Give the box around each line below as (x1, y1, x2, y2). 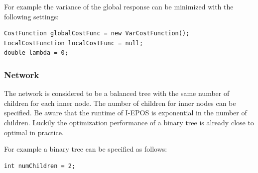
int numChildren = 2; (4, 162, 76, 170)
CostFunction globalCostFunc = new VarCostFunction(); (4, 30, 190, 37)
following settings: (4, 11, 59, 21)
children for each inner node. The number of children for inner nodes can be (4, 97, 236, 108)
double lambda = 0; (4, 49, 68, 57)
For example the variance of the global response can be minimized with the (4, 1, 234, 11)
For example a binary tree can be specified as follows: (4, 144, 167, 154)
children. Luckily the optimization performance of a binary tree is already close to (4, 117, 254, 127)
